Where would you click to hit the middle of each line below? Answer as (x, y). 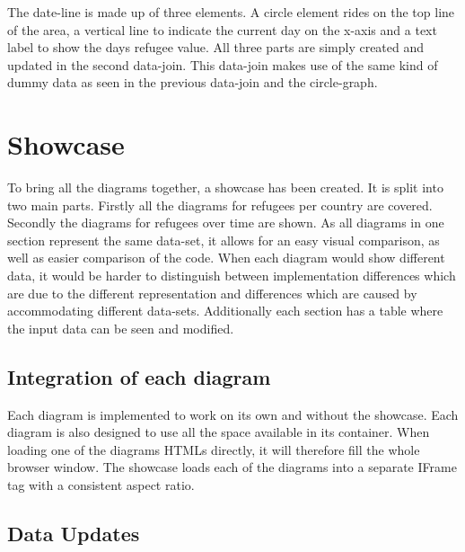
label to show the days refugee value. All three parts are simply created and (216, 47)
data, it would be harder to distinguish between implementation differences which (232, 276)
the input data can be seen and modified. (121, 328)
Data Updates (74, 533)
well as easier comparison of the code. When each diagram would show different (226, 258)
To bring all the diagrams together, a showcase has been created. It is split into (225, 187)
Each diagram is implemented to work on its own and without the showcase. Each (233, 414)
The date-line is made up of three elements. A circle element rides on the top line (231, 12)
